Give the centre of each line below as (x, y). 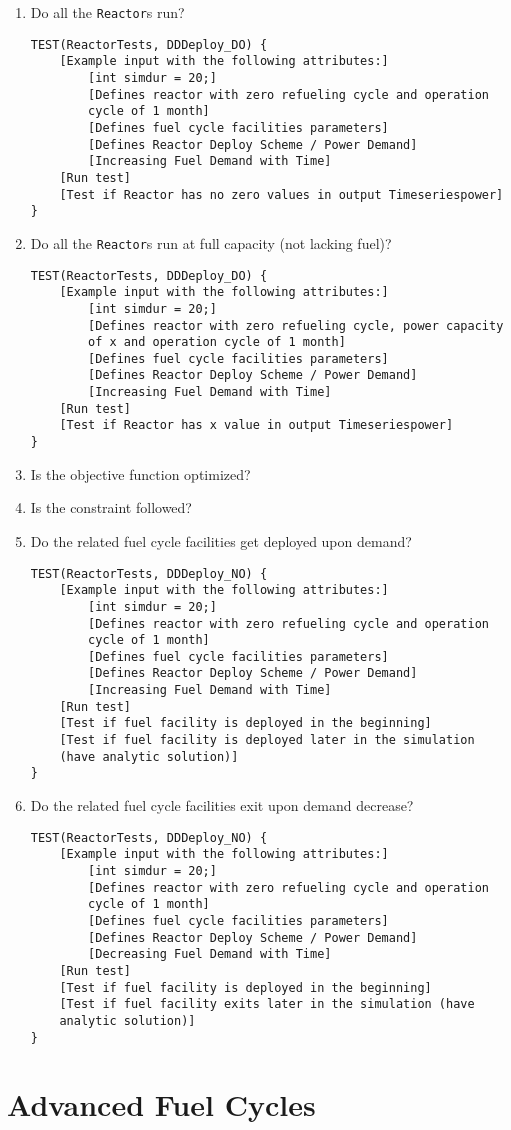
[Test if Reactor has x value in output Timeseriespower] (256, 425)
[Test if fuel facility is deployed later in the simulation (267, 740)
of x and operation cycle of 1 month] (217, 342)
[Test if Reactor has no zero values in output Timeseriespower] (281, 194)
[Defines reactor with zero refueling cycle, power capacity (296, 325)
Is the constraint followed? (111, 507)
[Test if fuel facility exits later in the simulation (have (267, 1004)
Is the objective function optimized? (140, 473)
